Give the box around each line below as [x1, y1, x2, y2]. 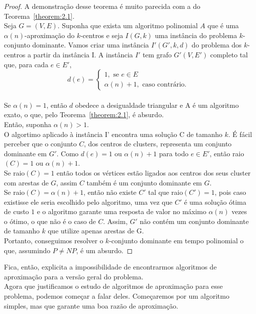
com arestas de [4, 177, 49, 187]
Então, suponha [4, 119, 51, 129]
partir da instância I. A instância [33, 49, 133, 59]
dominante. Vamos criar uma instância [32, 40, 149, 50]
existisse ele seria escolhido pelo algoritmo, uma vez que [4, 196, 173, 207]
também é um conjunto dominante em [86, 177, 202, 187]
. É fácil [228, 129, 252, 139]
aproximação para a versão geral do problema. [4, 271, 144, 281]
